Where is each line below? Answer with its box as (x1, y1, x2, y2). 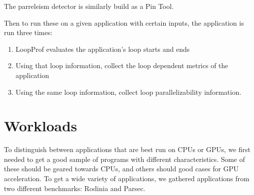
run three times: (4, 27, 53, 38)
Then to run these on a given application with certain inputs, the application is (4, 17, 244, 28)
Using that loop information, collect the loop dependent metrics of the (15, 60, 228, 71)
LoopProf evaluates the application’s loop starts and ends (15, 43, 190, 54)
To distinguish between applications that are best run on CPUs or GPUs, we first (4, 144, 251, 155)
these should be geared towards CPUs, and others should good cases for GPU (4, 163, 239, 174)
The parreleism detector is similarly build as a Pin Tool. (4, 1, 174, 11)
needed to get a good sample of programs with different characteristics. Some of (4, 154, 245, 164)
